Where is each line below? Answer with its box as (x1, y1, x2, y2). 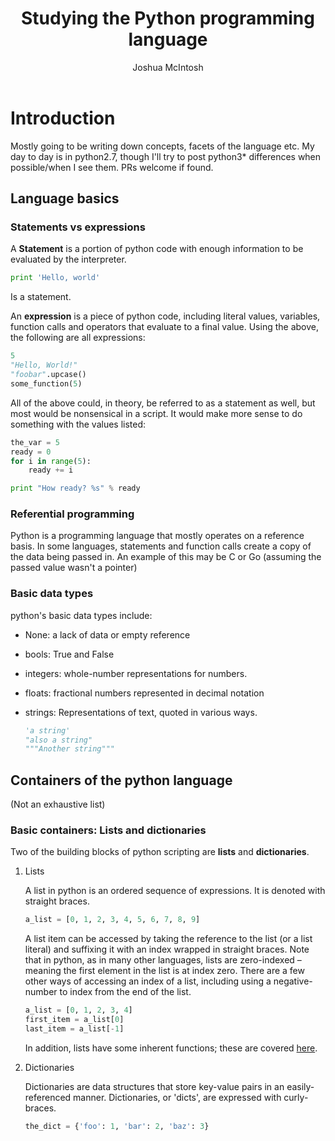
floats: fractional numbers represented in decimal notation (24, 687, 265, 699)
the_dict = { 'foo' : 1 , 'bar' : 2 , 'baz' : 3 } (24, 1121, 210, 1131)
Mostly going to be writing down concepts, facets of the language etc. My (10, 140, 315, 152)
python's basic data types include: (10, 609, 153, 621)
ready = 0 (10, 447, 52, 457)
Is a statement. (10, 291, 72, 303)
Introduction (10, 107, 116, 129)
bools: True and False (24, 648, 115, 660)
